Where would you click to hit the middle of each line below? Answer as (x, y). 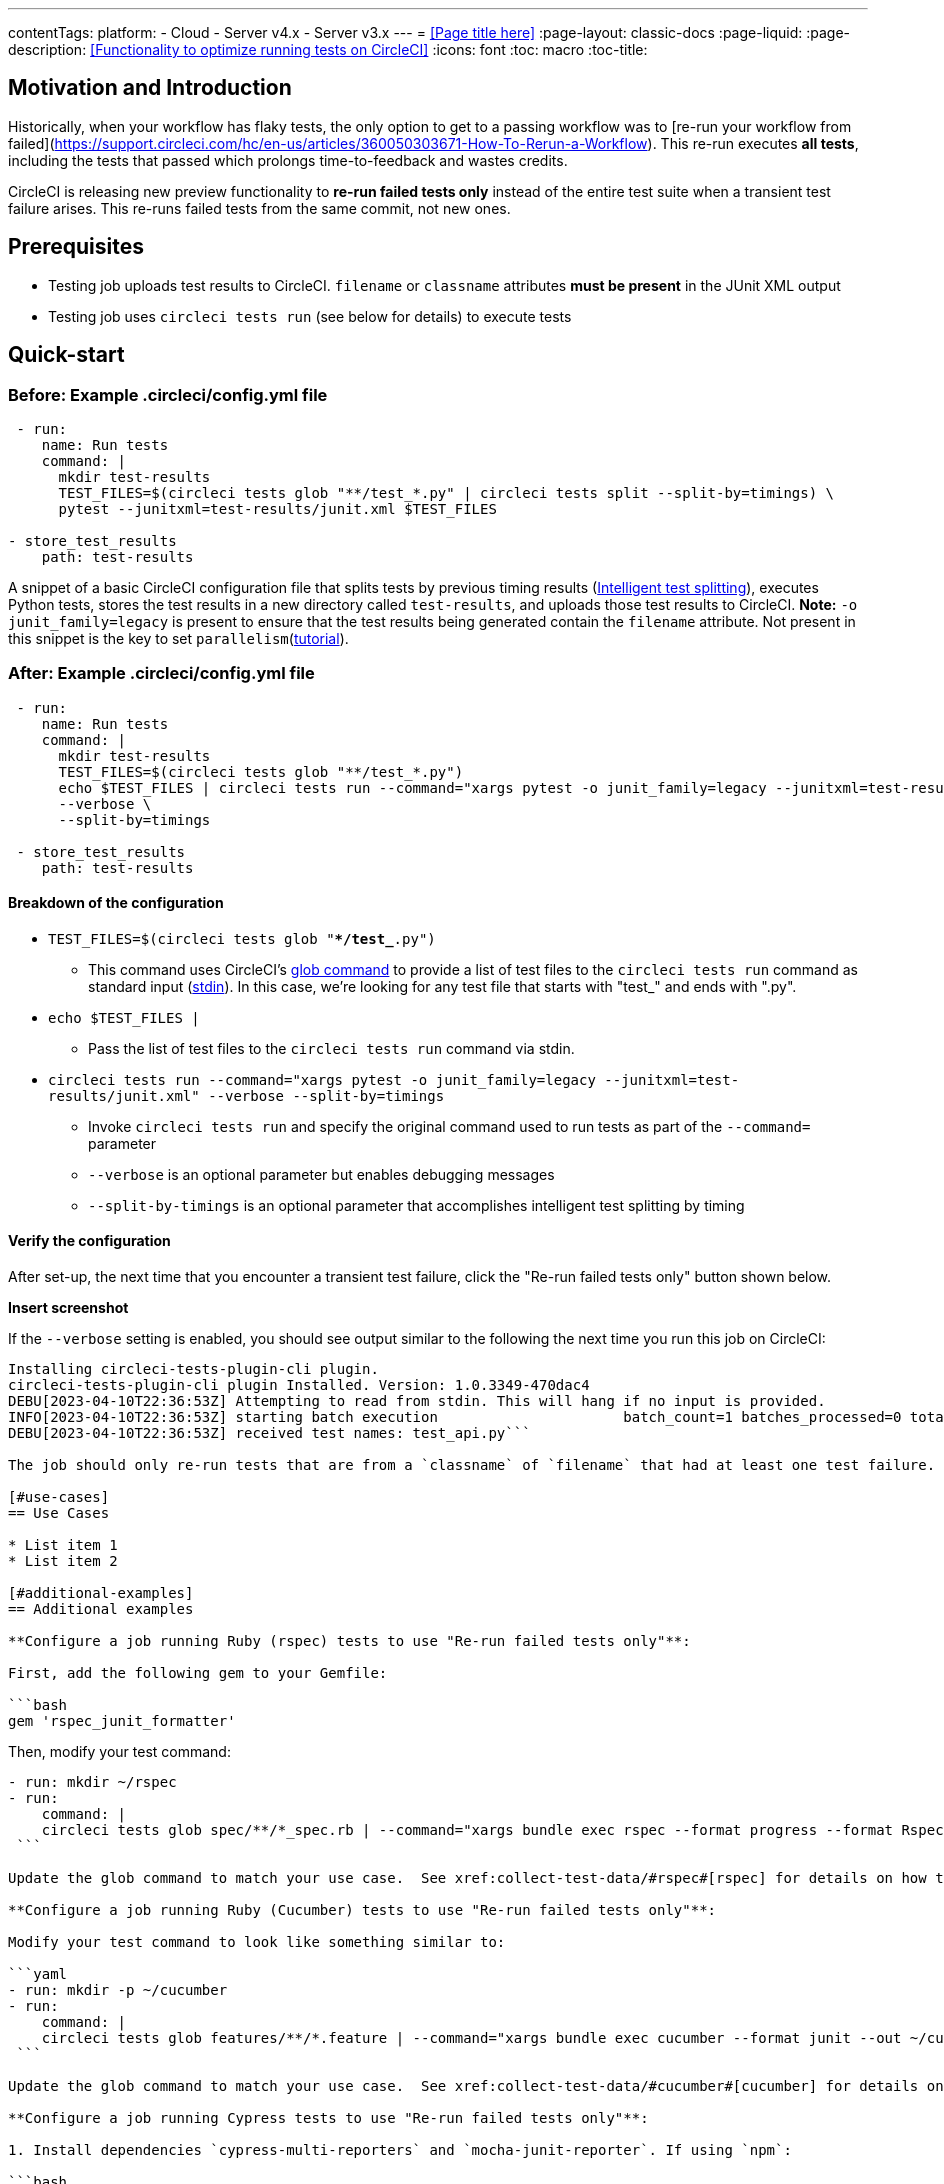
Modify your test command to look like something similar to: (257, 1942)
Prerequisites (76, 247)
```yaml (38, 1974)
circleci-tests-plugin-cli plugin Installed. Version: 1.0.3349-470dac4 (299, 1385)
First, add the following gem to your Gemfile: (198, 1673)
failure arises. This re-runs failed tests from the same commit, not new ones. (259, 208)
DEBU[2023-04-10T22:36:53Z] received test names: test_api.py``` (269, 1433)
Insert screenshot (68, 1308)
